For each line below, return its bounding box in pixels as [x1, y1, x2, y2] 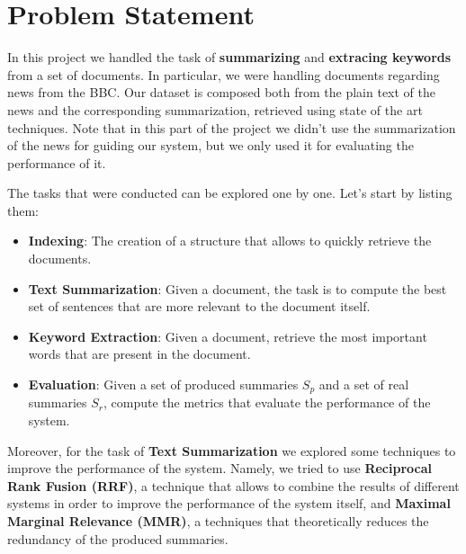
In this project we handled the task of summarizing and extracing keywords [7, 48, 452, 67]
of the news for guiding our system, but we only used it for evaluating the [7, 136, 414, 155]
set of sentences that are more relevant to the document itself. [28, 297, 371, 316]
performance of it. [7, 153, 106, 172]
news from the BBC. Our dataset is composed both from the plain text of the [7, 83, 436, 102]
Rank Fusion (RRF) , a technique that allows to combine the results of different [7, 476, 460, 495]
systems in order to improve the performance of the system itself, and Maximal [7, 494, 451, 513]
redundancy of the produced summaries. [7, 529, 229, 548]
